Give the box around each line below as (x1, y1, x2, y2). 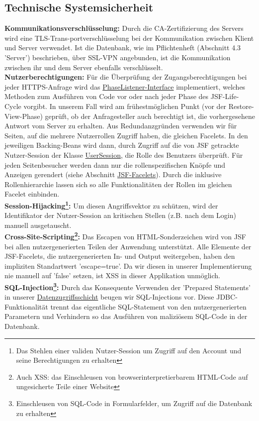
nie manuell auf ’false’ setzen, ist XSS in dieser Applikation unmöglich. (4, 270, 220, 281)
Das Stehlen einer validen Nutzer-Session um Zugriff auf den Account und (16, 345, 242, 355)
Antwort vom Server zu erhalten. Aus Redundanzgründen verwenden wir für (4, 120, 237, 131)
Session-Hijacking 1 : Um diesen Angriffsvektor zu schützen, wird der (4, 199, 218, 210)
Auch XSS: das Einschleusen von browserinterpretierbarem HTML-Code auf (16, 371, 248, 382)
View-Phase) (4, 110, 43, 121)
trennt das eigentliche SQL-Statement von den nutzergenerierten (50, 301, 247, 312)
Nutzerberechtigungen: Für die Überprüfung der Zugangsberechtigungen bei (4, 72, 247, 82)
